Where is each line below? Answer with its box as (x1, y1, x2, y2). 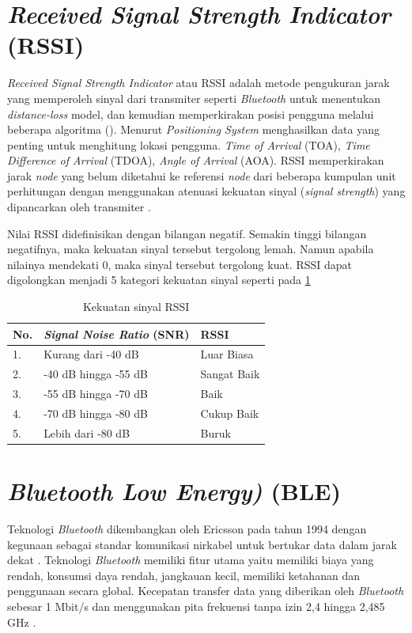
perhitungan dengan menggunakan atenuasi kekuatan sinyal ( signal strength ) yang (7, 183, 406, 199)
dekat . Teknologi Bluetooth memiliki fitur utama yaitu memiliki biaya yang (7, 552, 374, 568)
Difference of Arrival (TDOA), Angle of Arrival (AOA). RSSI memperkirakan (7, 152, 384, 169)
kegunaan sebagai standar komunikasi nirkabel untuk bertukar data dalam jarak (7, 536, 397, 552)
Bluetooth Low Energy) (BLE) (7, 475, 341, 508)
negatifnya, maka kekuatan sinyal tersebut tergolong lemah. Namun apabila (7, 241, 374, 257)
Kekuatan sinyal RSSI (82, 298, 190, 315)
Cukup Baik (200, 405, 259, 421)
